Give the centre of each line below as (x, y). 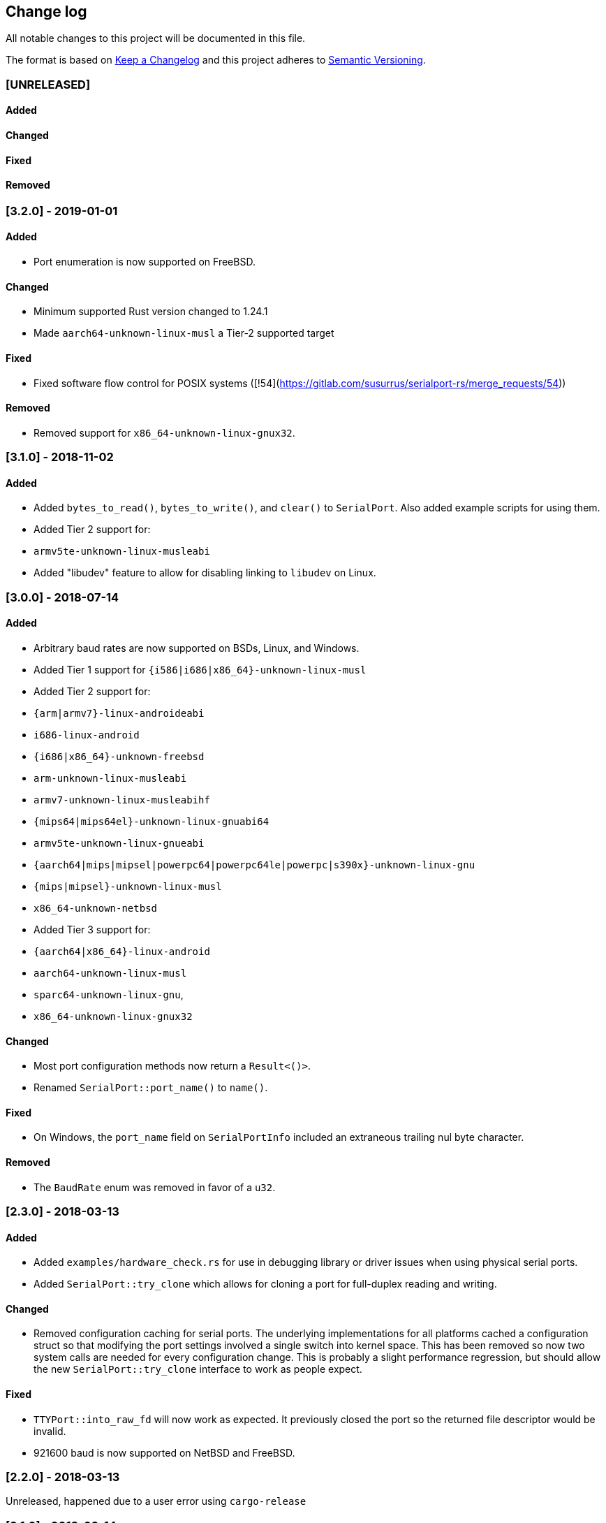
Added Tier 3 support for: (92, 929)
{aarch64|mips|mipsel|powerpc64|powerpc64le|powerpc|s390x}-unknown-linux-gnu (254, 865)
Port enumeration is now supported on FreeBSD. (145, 262)
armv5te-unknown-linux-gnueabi (119, 843)
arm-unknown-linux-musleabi (110, 778)
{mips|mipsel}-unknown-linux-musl (128, 886)
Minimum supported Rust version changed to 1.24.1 (151, 312)
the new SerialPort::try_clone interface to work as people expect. (198, 1369)
